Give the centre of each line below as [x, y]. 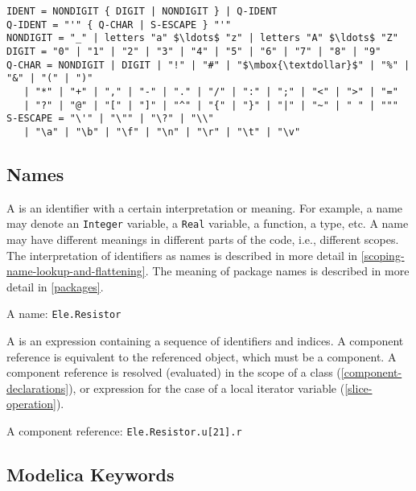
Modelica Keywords [91, 474]
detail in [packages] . [55, 286]
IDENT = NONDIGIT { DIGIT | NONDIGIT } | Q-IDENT [142, 11]
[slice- [358, 388]
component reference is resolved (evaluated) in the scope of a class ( [174, 372]
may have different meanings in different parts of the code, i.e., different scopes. [203, 239]
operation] [31, 404]
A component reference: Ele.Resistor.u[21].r [124, 431]
